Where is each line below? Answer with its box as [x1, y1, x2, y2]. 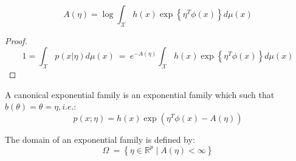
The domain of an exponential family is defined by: [5, 133, 195, 145]
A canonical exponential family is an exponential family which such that [5, 88, 275, 100]
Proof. [5, 34, 27, 47]
